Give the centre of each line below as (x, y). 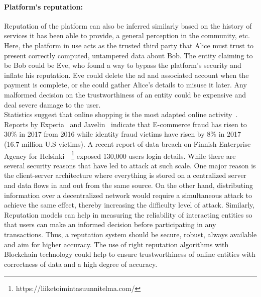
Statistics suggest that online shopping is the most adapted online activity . (121, 114)
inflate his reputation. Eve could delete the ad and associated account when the (126, 75)
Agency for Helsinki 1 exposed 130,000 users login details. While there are (120, 155)
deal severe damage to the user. (52, 104)
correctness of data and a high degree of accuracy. (81, 264)
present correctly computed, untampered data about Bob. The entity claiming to (128, 55)
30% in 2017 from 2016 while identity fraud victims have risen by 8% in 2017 (122, 134)
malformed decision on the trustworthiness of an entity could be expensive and (125, 94)
